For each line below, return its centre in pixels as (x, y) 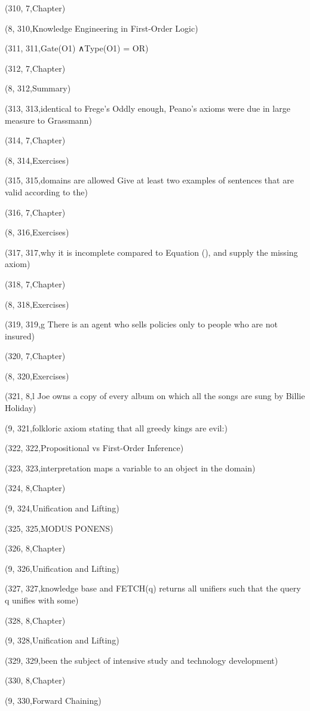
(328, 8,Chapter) (35, 620)
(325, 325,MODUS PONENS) (59, 528)
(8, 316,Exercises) (37, 232)
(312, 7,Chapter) (35, 68)
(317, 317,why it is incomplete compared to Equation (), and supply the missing (151, 252)
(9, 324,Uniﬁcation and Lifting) (62, 508)
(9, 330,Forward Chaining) (53, 700)
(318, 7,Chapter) (35, 284)
